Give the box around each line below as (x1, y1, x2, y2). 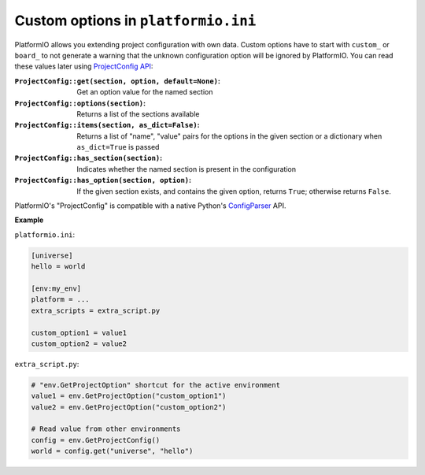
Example (14, 215, 44, 225)
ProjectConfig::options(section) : (14, 98, 146, 108)
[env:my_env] (31, 284, 82, 293)
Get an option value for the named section (76, 87, 213, 97)
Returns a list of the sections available (76, 109, 200, 118)
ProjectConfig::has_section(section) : (14, 154, 163, 163)
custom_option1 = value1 (31, 328, 128, 337)
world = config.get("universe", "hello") (31, 447, 194, 456)
